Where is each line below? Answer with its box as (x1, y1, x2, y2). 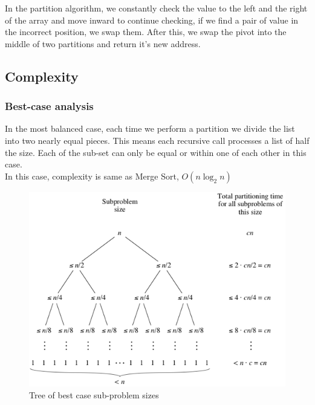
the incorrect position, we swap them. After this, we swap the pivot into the (5, 25, 287, 38)
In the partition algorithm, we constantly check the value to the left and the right (5, 2, 308, 14)
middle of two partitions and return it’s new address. (5, 37, 201, 50)
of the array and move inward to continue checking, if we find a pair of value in (5, 13, 299, 26)
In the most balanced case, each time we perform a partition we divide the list (5, 122, 295, 135)
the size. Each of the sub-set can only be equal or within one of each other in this (5, 146, 307, 158)
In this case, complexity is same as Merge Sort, (5, 169, 179, 182)
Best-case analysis (5, 99, 94, 114)
